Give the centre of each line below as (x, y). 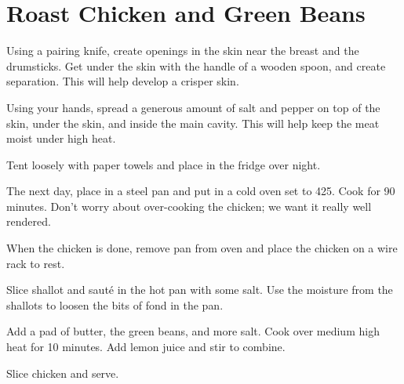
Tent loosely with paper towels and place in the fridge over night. (164, 164)
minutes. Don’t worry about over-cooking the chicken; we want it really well (189, 206)
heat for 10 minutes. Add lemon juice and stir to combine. (146, 347)
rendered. (29, 221)
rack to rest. (36, 263)
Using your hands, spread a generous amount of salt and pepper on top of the (193, 107)
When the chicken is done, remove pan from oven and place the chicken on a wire (202, 248)
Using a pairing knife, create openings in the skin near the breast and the (183, 51)
